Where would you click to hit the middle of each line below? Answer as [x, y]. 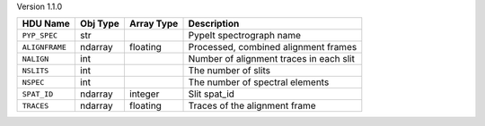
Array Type [154, 24]
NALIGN [35, 59]
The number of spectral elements [259, 82]
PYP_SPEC [40, 35]
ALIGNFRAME [44, 47]
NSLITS [35, 70]
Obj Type [100, 24]
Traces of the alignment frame [252, 105]
